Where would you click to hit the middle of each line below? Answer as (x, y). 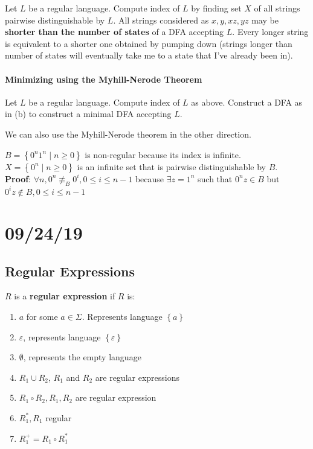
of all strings (277, 8)
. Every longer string (270, 32)
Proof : (18, 178)
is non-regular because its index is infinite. (163, 154)
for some (42, 317)
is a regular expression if (65, 296)
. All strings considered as (161, 20)
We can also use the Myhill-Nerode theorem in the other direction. (128, 134)
